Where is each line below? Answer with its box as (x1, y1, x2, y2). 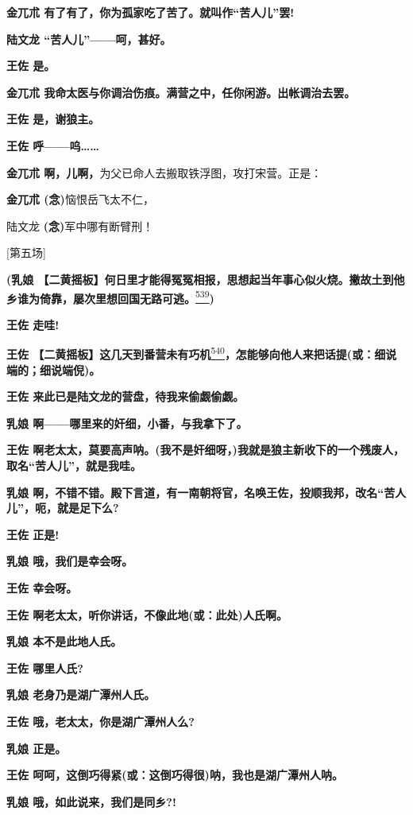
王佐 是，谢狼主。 (6, 111, 100, 127)
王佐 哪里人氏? (6, 659, 83, 676)
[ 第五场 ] (6, 244, 46, 261)
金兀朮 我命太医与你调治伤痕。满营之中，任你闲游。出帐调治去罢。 (6, 83, 356, 100)
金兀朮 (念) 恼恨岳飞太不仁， (6, 191, 154, 208)
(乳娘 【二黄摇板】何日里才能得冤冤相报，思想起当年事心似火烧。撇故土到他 (6, 270, 405, 287)
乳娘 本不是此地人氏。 (6, 633, 122, 650)
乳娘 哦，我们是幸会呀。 (6, 553, 133, 569)
